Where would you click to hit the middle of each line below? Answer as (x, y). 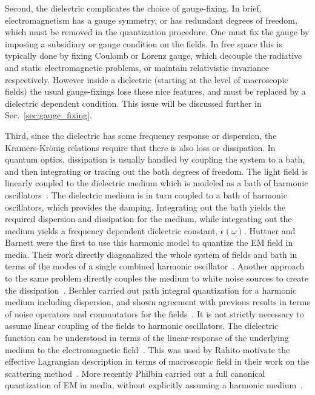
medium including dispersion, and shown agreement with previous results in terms (157, 302)
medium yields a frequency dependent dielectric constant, (111, 230)
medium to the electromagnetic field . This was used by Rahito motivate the (148, 349)
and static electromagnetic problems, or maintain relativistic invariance (137, 67)
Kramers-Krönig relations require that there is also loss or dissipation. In (140, 147)
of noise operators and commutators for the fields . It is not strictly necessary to (154, 313)
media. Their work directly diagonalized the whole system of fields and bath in (151, 254)
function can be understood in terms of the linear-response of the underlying (147, 338)
